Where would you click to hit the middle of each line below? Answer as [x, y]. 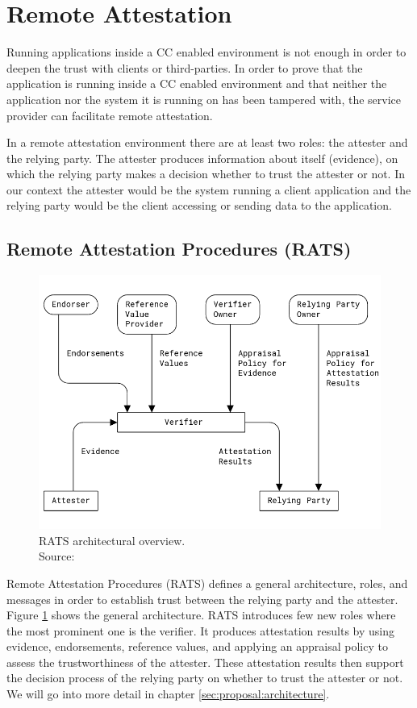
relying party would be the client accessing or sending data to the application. [199, 205]
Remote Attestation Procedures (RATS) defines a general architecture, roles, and [207, 583]
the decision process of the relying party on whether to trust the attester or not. [205, 678]
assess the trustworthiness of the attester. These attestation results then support [205, 662]
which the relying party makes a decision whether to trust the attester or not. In [206, 174]
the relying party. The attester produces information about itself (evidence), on [202, 158]
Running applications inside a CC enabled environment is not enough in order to [206, 52]
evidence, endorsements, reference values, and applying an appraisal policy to [197, 646]
